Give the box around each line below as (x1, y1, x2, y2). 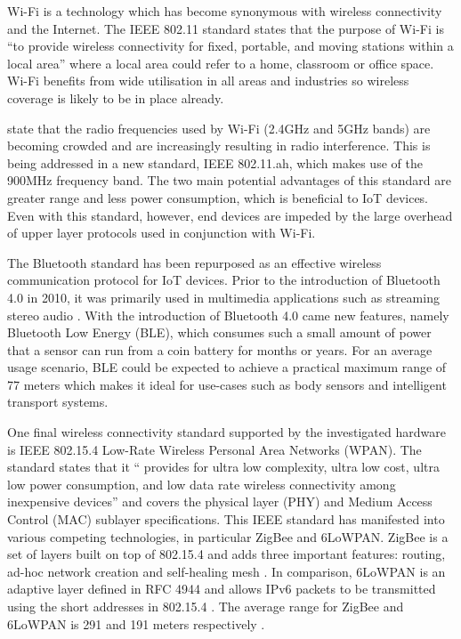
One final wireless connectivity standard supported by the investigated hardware (7, 423, 446, 441)
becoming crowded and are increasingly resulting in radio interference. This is (7, 136, 431, 155)
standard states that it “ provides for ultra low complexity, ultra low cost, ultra (7, 457, 440, 476)
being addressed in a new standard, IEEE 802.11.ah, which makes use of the (7, 153, 423, 172)
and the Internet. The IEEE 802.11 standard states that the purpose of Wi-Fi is (7, 19, 444, 37)
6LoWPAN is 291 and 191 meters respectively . (7, 614, 265, 633)
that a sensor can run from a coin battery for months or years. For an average (7, 340, 433, 359)
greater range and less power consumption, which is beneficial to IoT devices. (7, 188, 429, 206)
